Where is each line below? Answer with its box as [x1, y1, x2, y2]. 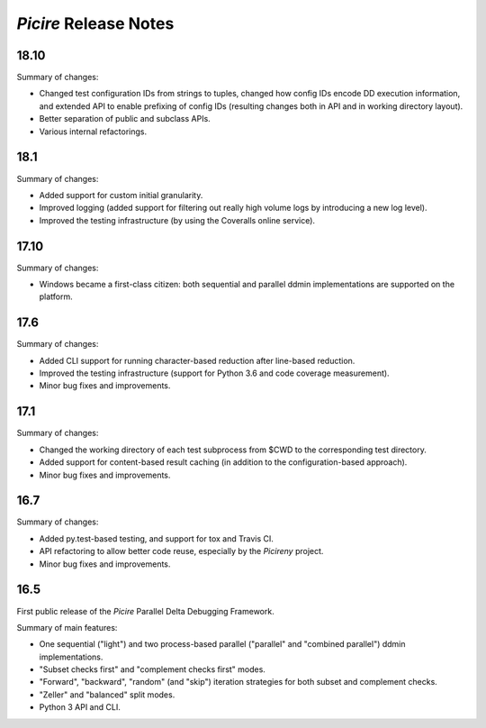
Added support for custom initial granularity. [39, 189, 203, 200]
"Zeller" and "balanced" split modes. [39, 689, 175, 700]
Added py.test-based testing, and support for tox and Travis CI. [39, 532, 274, 544]
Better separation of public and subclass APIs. [39, 114, 211, 124]
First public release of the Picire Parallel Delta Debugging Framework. [16, 605, 274, 616]
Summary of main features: [16, 622, 118, 632]
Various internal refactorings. [39, 126, 148, 137]
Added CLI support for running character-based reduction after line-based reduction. [39, 355, 355, 366]
